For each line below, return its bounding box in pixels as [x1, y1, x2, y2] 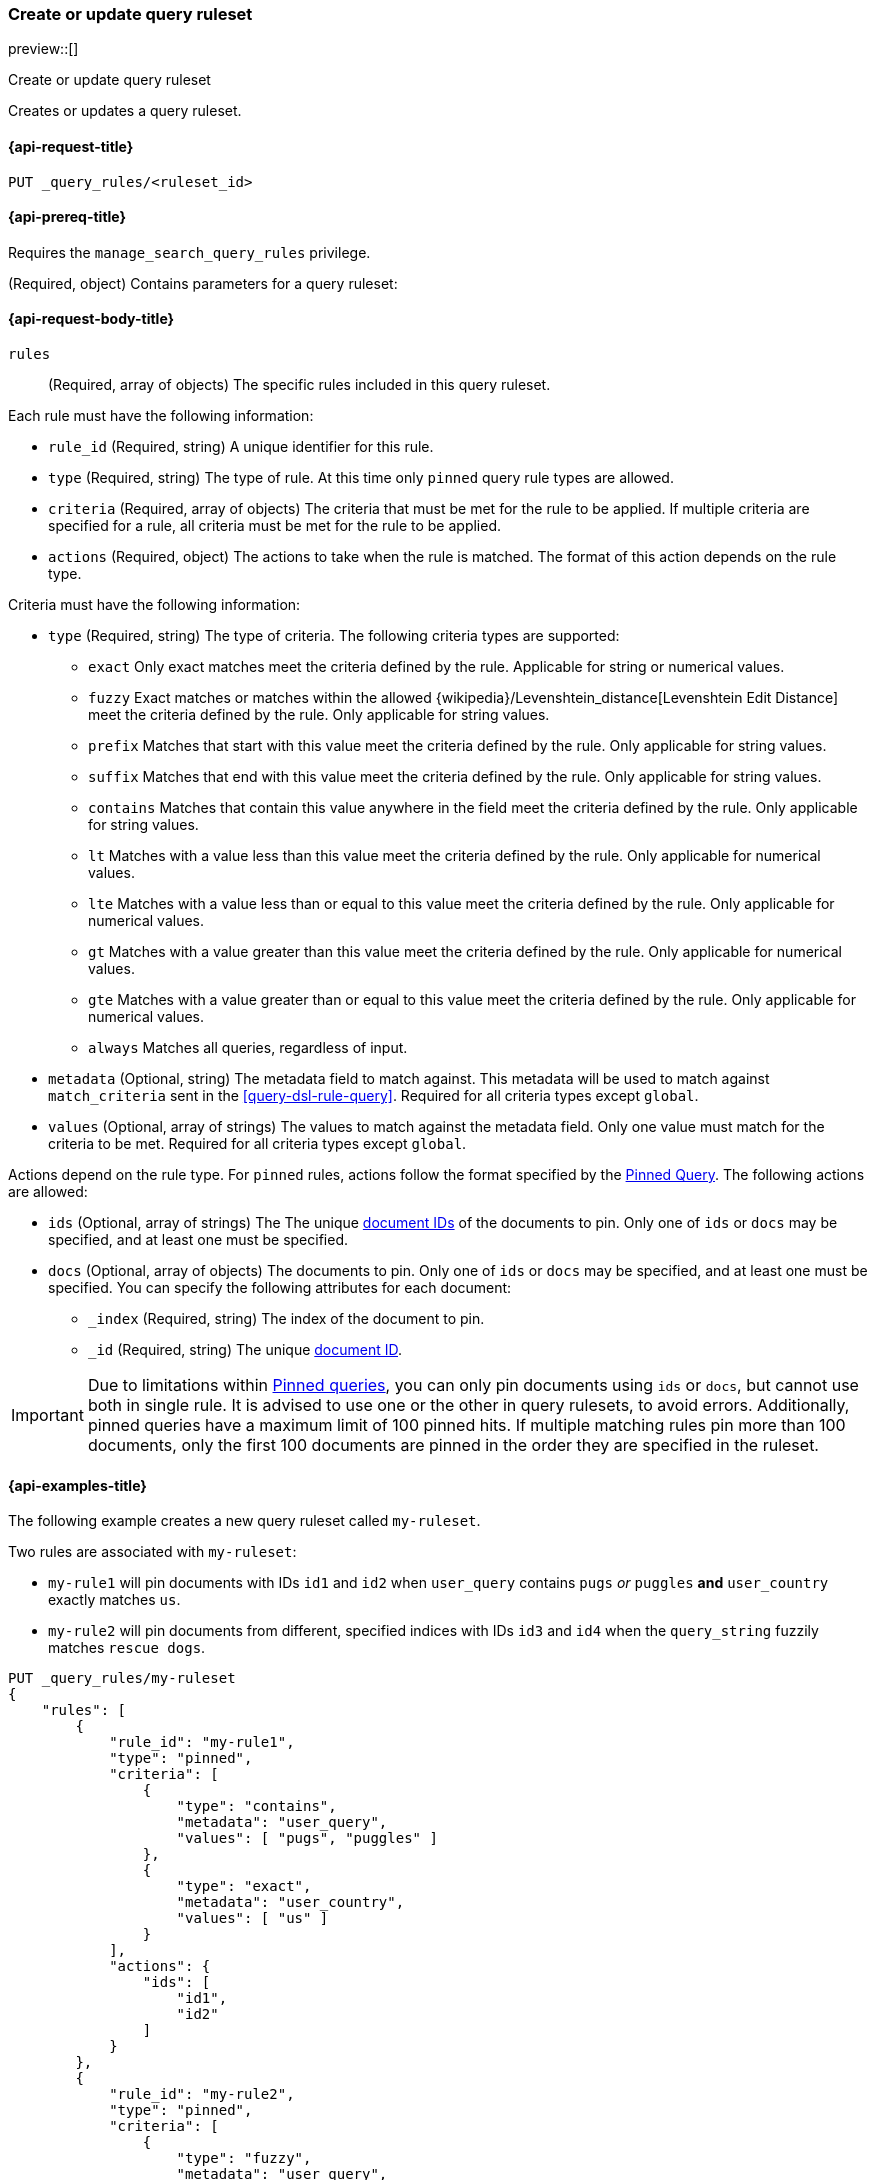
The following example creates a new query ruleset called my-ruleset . [8, 1512, 481, 1530]
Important [11, 1405, 84, 1426]
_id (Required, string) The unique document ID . [88, 1341, 403, 1359]
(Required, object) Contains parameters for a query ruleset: [8, 274, 398, 292]
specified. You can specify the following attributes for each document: [48, 1279, 512, 1297]
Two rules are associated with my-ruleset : [8, 1543, 297, 1561]
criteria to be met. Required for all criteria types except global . [48, 1135, 467, 1153]
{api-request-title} [8, 137, 134, 155]
